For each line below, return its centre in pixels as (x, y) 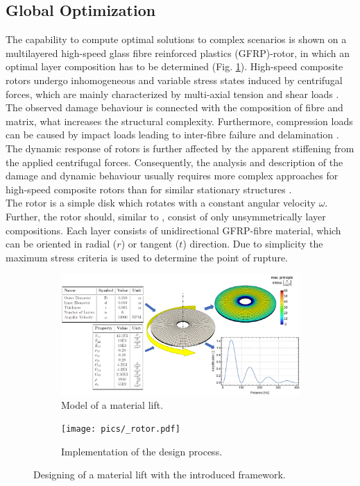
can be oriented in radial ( (61, 244)
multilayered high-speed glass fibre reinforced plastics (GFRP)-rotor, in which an (178, 52)
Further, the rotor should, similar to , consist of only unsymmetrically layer (166, 216)
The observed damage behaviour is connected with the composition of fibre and (174, 107)
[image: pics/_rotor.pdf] (121, 429)
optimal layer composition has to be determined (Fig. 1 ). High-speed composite (174, 66)
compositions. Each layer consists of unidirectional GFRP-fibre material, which (173, 230)
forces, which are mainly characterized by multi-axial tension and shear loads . (172, 94)
